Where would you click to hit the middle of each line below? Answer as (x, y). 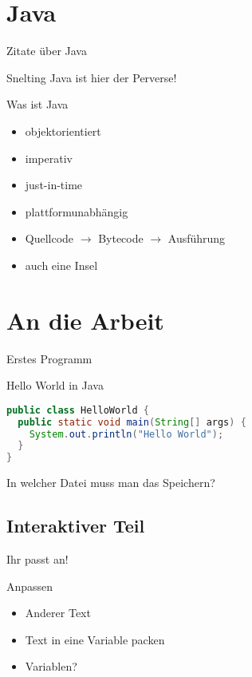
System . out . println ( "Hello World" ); (126, 434)
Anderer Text (58, 613)
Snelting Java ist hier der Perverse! (92, 77)
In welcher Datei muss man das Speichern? (111, 483)
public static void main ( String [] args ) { (132, 422)
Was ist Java (37, 104)
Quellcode (49, 238)
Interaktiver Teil (76, 526)
